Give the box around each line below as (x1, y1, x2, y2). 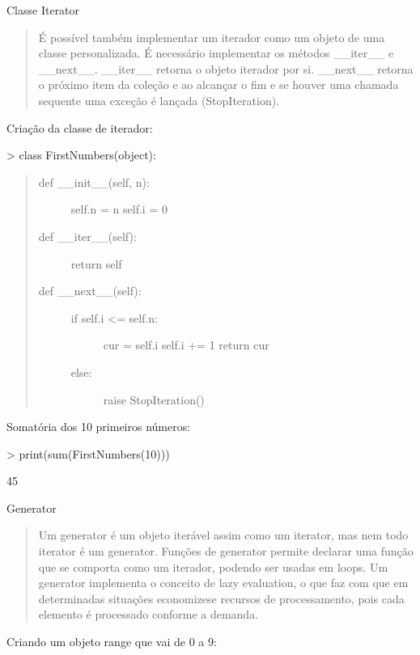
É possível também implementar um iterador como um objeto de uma (38, 28, 385, 45)
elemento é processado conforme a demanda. (38, 606, 259, 623)
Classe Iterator (6, 2, 80, 18)
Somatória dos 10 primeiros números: (6, 418, 191, 435)
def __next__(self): (38, 282, 142, 299)
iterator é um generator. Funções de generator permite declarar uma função (38, 543, 414, 560)
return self (70, 255, 122, 272)
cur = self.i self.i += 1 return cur (103, 336, 269, 353)
